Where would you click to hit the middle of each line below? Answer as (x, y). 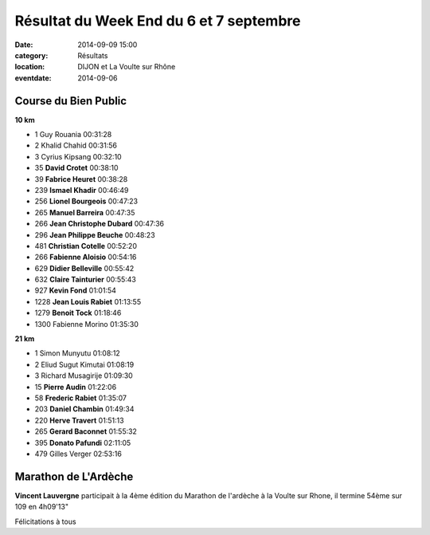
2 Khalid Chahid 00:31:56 (76, 146)
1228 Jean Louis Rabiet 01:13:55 (88, 301)
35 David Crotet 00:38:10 (76, 168)
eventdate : (33, 78)
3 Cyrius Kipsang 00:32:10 (78, 156)
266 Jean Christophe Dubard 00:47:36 (100, 224)
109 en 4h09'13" (42, 507)
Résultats (93, 55)
